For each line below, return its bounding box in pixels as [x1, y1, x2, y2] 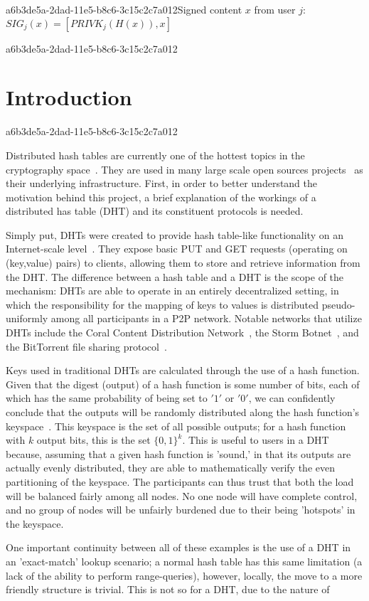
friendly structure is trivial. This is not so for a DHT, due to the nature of [6, 582, 330, 597]
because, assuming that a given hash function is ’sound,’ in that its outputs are [6, 446, 351, 461]
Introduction [6, 83, 132, 112]
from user [254, 2, 296, 16]
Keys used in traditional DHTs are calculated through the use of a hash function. [6, 363, 360, 378]
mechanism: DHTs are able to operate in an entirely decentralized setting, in [6, 283, 339, 298]
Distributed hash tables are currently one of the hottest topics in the [6, 147, 305, 162]
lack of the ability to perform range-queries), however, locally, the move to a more [6, 568, 363, 583]
